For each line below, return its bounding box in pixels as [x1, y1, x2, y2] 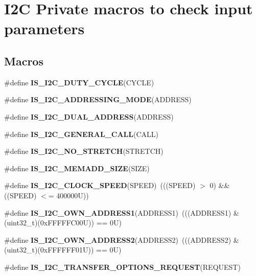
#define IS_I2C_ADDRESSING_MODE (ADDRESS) [4, 94, 192, 105]
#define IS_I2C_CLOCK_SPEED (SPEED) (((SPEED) [4, 180, 196, 191]
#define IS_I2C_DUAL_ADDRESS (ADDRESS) [4, 111, 174, 122]
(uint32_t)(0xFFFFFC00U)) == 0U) [4, 217, 122, 228]
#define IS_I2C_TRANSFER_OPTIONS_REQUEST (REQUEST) [4, 261, 241, 272]
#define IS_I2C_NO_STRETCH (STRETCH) [4, 146, 164, 156]
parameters [4, 18, 85, 39]
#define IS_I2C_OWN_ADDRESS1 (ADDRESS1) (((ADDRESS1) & [4, 207, 239, 218]
